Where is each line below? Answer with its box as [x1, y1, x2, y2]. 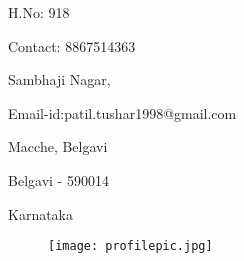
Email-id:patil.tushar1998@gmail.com [8, 102, 237, 123]
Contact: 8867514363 [8, 35, 136, 56]
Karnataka [8, 203, 74, 224]
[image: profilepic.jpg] [48, 239, 213, 254]
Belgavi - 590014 [8, 169, 109, 190]
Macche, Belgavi [8, 136, 108, 157]
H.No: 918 [8, 2, 70, 22]
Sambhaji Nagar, [8, 69, 111, 90]
